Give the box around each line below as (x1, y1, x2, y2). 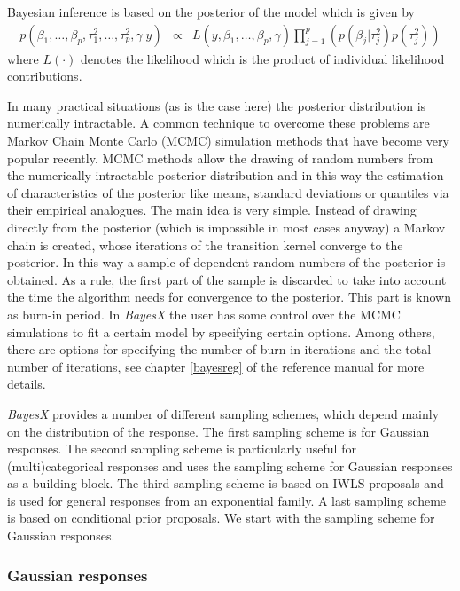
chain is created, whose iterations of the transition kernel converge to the (7, 235, 403, 254)
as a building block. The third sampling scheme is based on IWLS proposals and (7, 474, 444, 492)
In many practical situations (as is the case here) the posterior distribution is (7, 96, 426, 114)
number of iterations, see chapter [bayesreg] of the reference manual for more (7, 357, 425, 375)
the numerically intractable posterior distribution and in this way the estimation (7, 166, 444, 185)
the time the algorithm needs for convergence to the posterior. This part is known (7, 288, 452, 306)
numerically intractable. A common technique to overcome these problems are (7, 114, 430, 132)
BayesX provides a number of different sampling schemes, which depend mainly (7, 404, 440, 422)
